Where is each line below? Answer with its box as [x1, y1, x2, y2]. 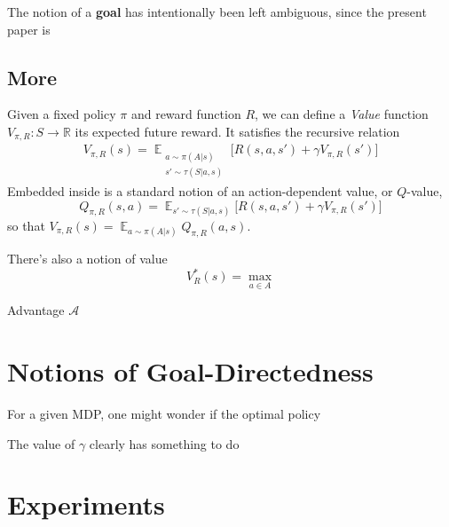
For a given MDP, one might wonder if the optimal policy [7, 405, 321, 423]
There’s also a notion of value [7, 249, 168, 268]
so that [7, 216, 45, 234]
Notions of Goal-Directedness [7, 353, 374, 389]
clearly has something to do [89, 434, 240, 452]
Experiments [7, 486, 165, 523]
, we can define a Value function [255, 105, 429, 123]
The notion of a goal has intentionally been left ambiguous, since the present [7, 3, 427, 20]
